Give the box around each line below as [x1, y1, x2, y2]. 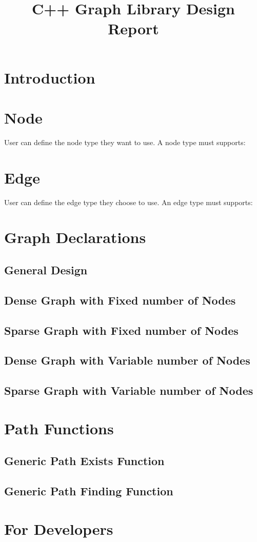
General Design [4, 262, 88, 277]
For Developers [4, 518, 113, 539]
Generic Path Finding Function [4, 483, 173, 499]
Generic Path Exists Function [4, 453, 165, 469]
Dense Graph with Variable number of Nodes [4, 352, 250, 368]
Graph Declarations [4, 227, 146, 248]
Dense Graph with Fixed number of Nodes [4, 292, 236, 308]
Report [108, 18, 159, 39]
